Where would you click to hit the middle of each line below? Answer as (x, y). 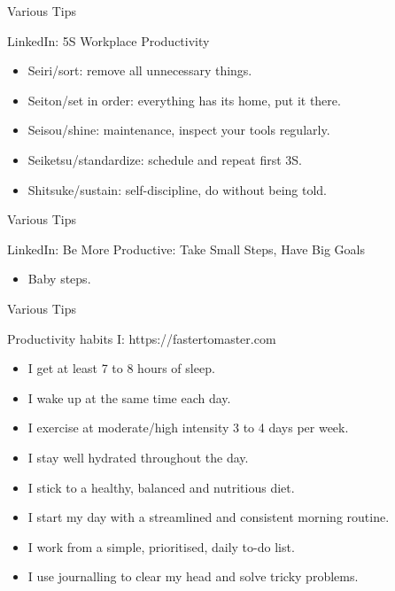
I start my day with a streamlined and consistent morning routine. (209, 517)
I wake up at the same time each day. (129, 397)
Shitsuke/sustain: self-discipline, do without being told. (178, 189)
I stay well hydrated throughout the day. (138, 457)
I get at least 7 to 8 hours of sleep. (121, 368)
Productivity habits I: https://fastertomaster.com (142, 338)
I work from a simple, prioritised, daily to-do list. (161, 546)
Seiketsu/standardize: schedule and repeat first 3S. (165, 159)
